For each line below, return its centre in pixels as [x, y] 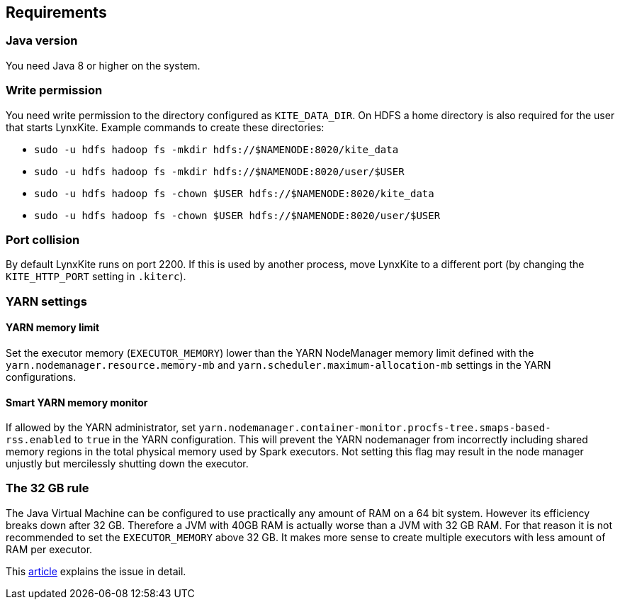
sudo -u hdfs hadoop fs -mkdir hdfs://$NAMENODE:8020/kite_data [216, 149]
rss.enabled [39, 440]
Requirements [56, 12]
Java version [42, 41]
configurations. [41, 377]
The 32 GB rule [47, 488]
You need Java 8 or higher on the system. [103, 65]
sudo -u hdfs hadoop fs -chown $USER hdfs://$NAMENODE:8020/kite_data [234, 193]
